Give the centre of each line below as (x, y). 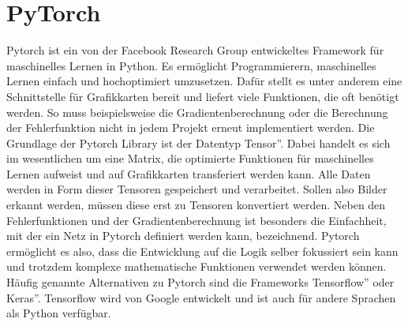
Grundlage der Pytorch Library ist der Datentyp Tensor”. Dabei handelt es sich (198, 142)
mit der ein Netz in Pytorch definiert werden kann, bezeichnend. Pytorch (183, 236)
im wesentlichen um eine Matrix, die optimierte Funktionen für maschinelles (190, 158)
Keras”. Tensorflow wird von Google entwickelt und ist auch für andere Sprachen (201, 297)
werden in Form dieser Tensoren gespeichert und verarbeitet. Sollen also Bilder (197, 189)
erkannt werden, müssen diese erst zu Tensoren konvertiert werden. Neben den (196, 205)
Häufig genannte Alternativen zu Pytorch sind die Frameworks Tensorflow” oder (200, 282)
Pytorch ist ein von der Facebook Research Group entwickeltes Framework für (195, 50)
